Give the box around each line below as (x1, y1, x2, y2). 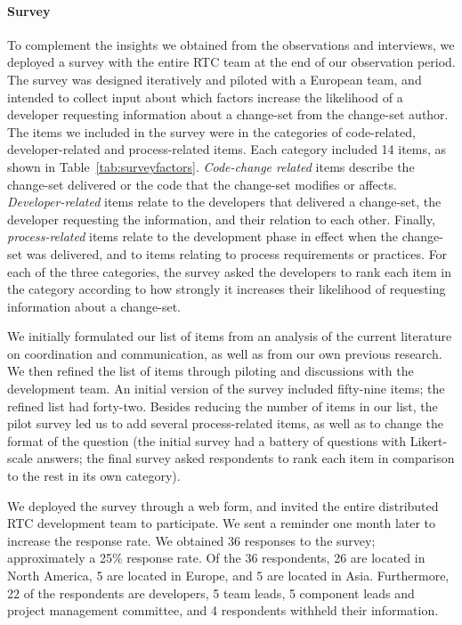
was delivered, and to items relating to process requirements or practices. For (26, 244, 448, 263)
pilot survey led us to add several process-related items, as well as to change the (7, 414, 443, 433)
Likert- (409, 431, 448, 450)
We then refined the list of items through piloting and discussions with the (7, 361, 414, 380)
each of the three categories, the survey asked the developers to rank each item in (7, 262, 451, 280)
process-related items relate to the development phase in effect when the (7, 227, 399, 246)
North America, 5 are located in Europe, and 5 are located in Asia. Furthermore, (7, 566, 450, 585)
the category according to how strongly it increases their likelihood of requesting (7, 280, 446, 298)
